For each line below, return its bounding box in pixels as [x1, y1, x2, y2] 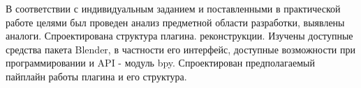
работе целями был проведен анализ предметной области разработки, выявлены [6, 15, 345, 29]
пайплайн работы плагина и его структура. [6, 69, 187, 83]
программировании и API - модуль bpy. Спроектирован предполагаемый [6, 55, 315, 70]
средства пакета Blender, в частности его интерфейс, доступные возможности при [6, 42, 355, 56]
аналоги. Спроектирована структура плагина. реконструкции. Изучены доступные [6, 28, 353, 43]
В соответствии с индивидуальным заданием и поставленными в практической [6, 1, 341, 15]
